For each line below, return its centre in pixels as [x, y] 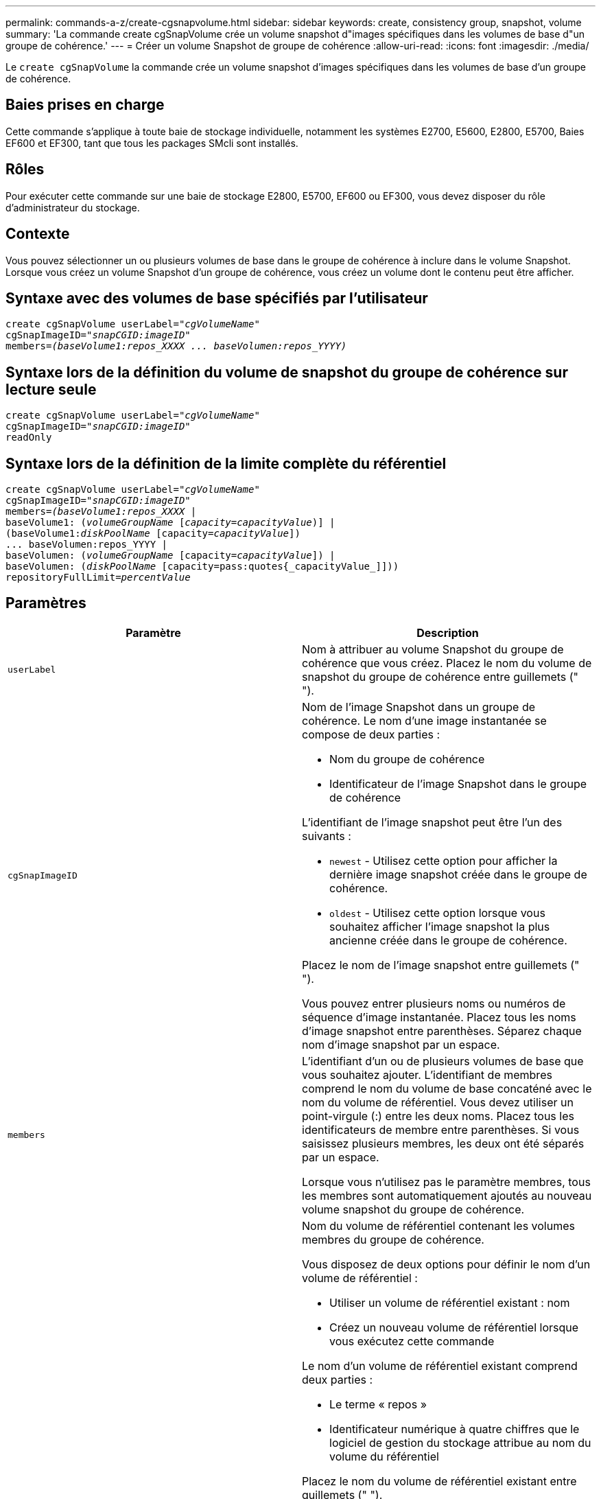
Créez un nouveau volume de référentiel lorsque [454, 1327]
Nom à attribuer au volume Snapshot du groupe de [433, 649]
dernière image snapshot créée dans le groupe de [458, 874]
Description [448, 632]
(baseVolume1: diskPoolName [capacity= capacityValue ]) [153, 534]
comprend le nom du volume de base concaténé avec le [447, 1088]
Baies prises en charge [85, 105]
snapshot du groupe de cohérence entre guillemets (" [440, 676]
